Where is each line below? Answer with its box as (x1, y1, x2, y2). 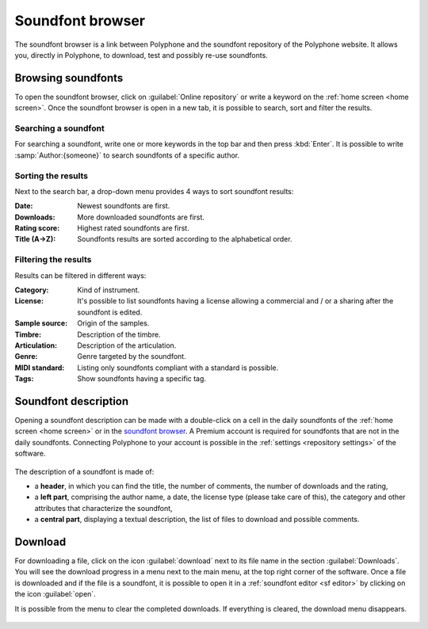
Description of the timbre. (77, 330, 162, 339)
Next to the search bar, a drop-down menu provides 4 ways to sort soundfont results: (14, 186, 294, 196)
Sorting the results (14, 170, 89, 181)
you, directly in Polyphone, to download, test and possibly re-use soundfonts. (14, 50, 269, 59)
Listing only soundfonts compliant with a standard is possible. (77, 363, 279, 372)
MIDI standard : (14, 363, 65, 372)
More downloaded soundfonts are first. (77, 212, 205, 222)
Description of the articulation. (77, 341, 177, 350)
